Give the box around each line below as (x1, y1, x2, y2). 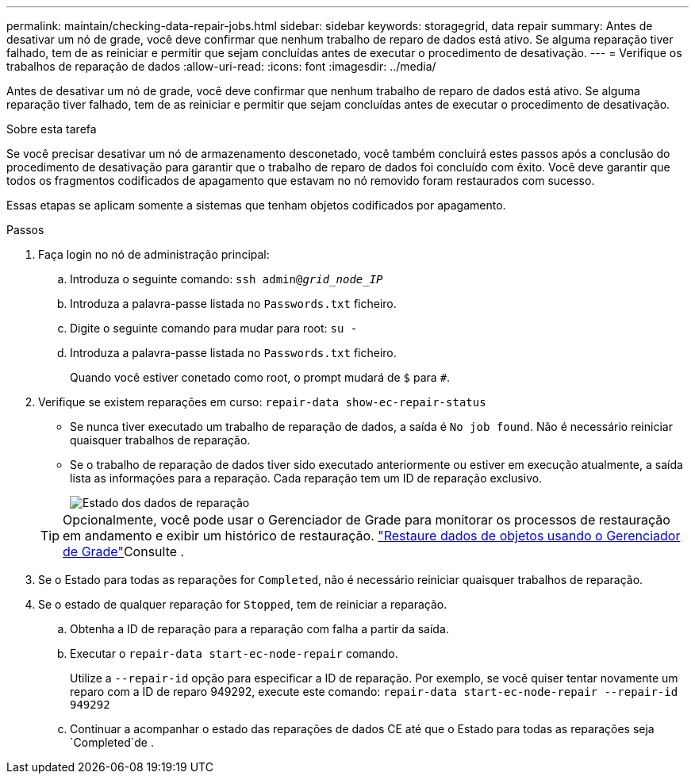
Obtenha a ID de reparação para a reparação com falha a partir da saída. (70, 622, 449, 636)
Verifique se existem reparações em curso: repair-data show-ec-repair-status (38, 395, 486, 409)
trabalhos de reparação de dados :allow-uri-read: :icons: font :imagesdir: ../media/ (6, 60, 436, 73)
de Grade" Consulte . (63, 544, 185, 559)
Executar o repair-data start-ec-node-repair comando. (70, 647, 398, 660)
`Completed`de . (70, 736, 154, 749)
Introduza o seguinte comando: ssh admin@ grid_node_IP (70, 272, 383, 286)
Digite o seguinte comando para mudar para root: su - (70, 321, 358, 335)
